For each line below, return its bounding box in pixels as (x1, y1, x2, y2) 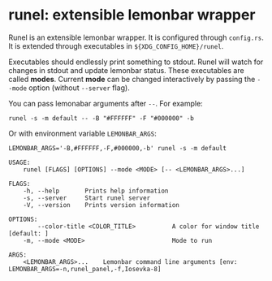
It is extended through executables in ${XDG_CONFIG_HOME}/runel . (8, 41, 224, 50)
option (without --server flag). (28, 83, 130, 93)
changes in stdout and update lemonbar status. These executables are (8, 65, 245, 75)
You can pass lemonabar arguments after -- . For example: (8, 98, 203, 108)
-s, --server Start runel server (23, 193, 151, 202)
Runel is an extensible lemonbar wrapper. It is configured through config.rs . (8, 32, 264, 42)
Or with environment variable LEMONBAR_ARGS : (8, 128, 157, 138)
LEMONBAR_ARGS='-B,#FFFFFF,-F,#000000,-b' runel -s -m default (8, 144, 227, 152)
